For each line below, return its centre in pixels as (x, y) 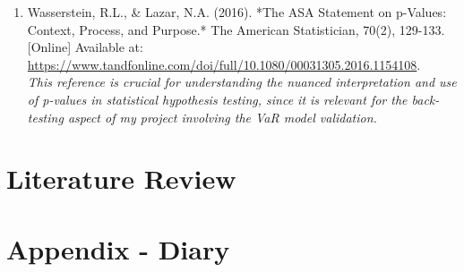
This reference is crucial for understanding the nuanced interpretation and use (242, 82)
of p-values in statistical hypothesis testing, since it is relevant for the (217, 99)
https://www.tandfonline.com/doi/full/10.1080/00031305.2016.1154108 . (224, 64)
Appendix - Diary (118, 248)
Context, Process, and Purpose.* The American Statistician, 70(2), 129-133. (236, 29)
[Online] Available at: (85, 47)
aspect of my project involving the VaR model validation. (222, 117)
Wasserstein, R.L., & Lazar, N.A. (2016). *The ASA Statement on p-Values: (237, 12)
